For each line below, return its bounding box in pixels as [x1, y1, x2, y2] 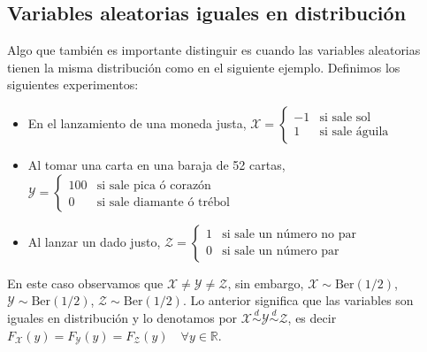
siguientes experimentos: [7, 75, 139, 94]
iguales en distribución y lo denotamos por [7, 308, 238, 326]
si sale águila [319, 126, 389, 138]
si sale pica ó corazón [96, 179, 211, 192]
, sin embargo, [227, 273, 304, 292]
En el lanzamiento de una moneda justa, [27, 113, 247, 132]
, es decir [287, 308, 337, 326]
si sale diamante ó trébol [96, 195, 230, 209]
